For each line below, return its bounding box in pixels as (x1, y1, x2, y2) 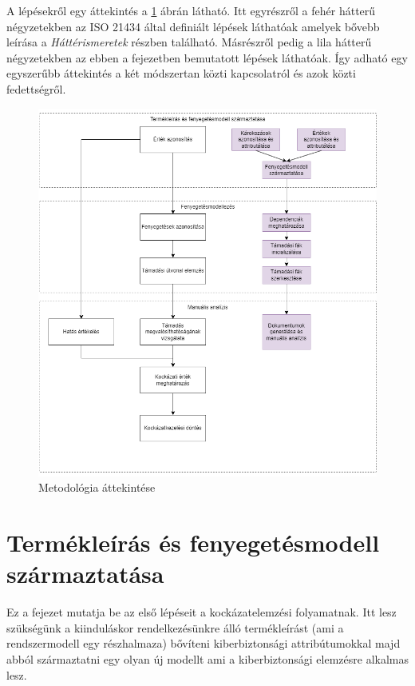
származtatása (6, 557, 164, 590)
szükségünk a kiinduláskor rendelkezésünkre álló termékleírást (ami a (6, 619, 344, 636)
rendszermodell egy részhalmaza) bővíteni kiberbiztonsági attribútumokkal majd (6, 635, 401, 652)
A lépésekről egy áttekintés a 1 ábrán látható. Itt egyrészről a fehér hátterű (6, 2, 376, 18)
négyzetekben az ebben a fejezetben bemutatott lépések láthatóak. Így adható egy (6, 49, 408, 66)
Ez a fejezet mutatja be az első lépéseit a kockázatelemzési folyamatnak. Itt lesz (6, 604, 397, 620)
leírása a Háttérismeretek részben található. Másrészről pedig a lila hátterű (6, 34, 372, 50)
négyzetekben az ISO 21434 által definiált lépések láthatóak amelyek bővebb (6, 18, 380, 34)
